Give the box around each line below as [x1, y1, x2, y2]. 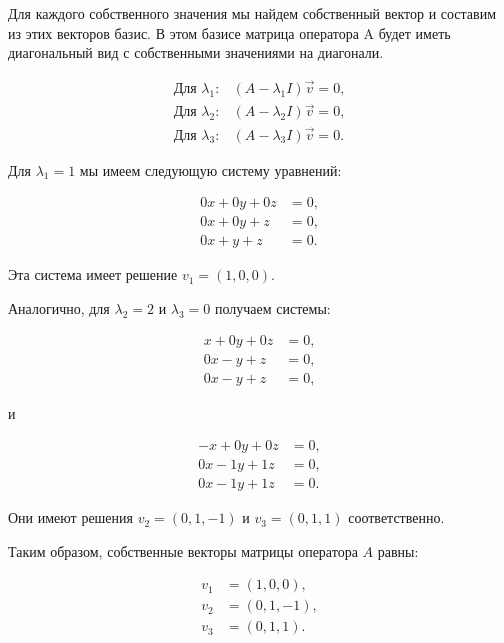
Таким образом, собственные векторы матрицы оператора [8, 540, 358, 561]
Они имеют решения [8, 507, 134, 528]
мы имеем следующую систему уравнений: [79, 159, 342, 180]
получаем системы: [214, 297, 331, 318]
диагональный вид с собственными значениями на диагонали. [8, 42, 384, 63]
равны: [377, 540, 419, 561]
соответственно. [348, 507, 445, 528]
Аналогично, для [8, 297, 110, 318]
